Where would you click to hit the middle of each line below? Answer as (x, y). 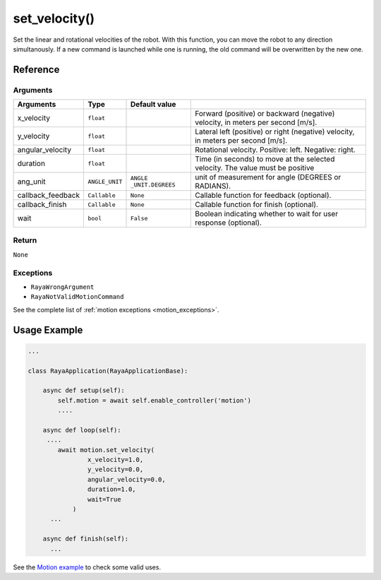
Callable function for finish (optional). (257, 205)
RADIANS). (213, 186)
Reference (36, 70)
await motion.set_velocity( (106, 450)
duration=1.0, (112, 490)
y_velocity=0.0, (115, 469)
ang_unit (31, 182)
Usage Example (48, 330)
